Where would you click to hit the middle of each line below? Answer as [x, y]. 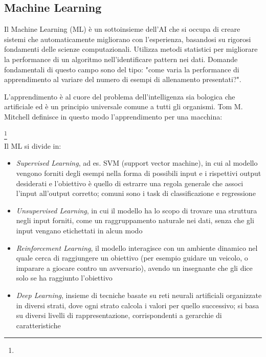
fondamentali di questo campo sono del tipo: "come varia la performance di [122, 69]
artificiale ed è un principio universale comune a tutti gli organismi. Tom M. [124, 106]
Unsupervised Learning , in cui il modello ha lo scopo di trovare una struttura [137, 210]
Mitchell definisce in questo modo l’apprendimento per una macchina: [113, 116]
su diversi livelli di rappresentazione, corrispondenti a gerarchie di [119, 315]
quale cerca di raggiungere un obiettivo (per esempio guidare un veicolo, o [132, 258]
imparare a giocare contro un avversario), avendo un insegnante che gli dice [134, 267]
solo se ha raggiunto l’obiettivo [64, 278]
